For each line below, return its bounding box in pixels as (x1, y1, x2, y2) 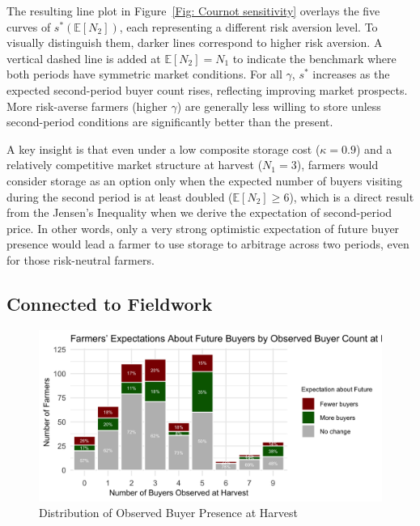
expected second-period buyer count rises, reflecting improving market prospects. (6, 81, 408, 98)
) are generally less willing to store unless (176, 97, 381, 114)
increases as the (312, 66, 390, 83)
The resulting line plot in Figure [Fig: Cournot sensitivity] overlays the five (6, 2, 380, 19)
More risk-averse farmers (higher (6, 97, 168, 114)
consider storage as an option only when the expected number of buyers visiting (6, 172, 402, 189)
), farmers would (296, 156, 379, 173)
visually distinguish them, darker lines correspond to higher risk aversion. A (6, 34, 383, 51)
